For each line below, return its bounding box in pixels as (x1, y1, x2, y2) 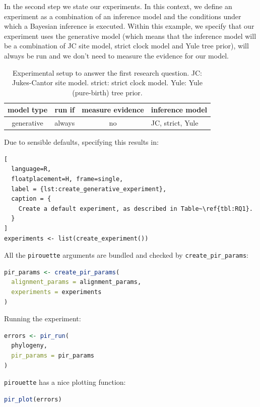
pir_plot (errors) (4, 395, 62, 403)
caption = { (11, 195, 51, 203)
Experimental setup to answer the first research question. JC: (13, 67, 202, 78)
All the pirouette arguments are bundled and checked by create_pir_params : (4, 250, 248, 260)
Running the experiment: (4, 313, 81, 324)
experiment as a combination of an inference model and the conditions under (4, 11, 241, 21)
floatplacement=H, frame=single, (11, 176, 123, 183)
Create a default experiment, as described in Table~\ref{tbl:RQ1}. (18, 205, 253, 212)
